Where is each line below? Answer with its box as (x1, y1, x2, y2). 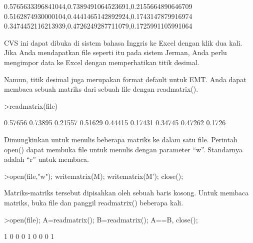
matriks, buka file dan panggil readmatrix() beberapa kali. (4, 197, 183, 207)
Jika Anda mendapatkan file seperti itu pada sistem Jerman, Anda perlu (4, 47, 227, 58)
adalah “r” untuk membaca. (4, 154, 89, 164)
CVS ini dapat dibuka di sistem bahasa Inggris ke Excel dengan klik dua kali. (4, 37, 242, 48)
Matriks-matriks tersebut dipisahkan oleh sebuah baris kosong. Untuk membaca (4, 187, 249, 198)
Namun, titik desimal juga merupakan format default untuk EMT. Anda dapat (4, 74, 246, 84)
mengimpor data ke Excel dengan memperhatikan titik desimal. (4, 57, 199, 67)
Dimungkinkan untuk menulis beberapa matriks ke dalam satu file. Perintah (4, 134, 237, 144)
